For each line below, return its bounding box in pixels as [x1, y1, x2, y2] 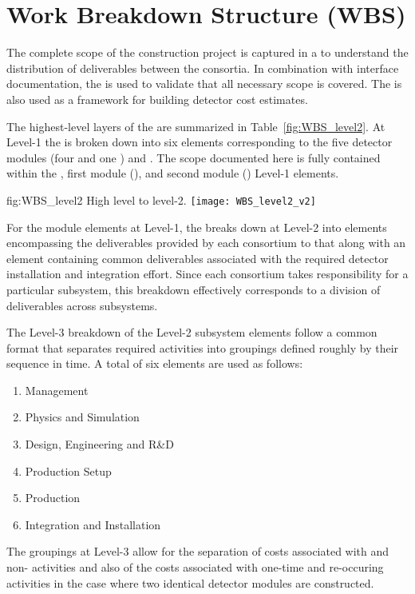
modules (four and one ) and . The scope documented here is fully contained [6, 149, 381, 165]
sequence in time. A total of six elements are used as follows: [6, 355, 303, 372]
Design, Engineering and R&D [25, 436, 174, 452]
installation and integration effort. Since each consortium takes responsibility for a [6, 265, 409, 282]
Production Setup [25, 462, 112, 479]
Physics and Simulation [25, 409, 140, 425]
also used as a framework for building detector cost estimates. [6, 90, 308, 107]
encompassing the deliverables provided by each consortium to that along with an [6, 234, 406, 251]
